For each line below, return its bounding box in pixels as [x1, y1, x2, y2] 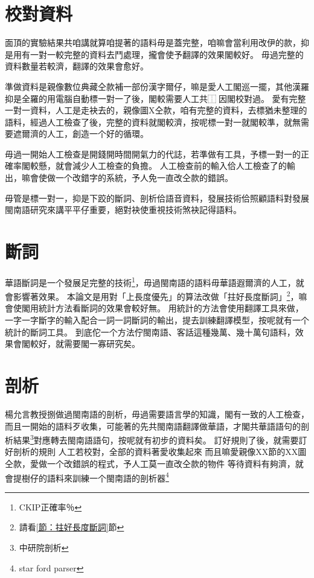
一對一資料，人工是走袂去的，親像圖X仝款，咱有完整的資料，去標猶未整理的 [5, 104, 307, 116]
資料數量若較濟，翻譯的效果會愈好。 [5, 60, 149, 72]
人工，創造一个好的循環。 [46, 127, 149, 140]
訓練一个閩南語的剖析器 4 [72, 469, 169, 484]
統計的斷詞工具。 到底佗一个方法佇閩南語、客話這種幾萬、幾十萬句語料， [5, 325, 295, 338]
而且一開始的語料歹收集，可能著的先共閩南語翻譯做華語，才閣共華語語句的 [5, 419, 301, 432]
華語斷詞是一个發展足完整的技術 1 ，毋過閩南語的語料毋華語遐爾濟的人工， [5, 274, 296, 288]
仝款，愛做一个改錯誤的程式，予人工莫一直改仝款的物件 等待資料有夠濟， [5, 457, 295, 469]
